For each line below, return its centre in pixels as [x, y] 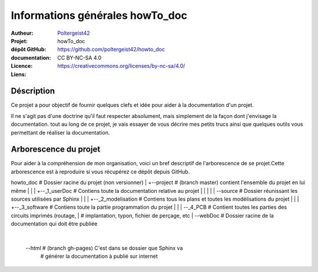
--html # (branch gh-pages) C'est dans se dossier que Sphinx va [104, 248]
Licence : [22, 66]
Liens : [19, 74]
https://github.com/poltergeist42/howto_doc [111, 50]
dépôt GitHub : [29, 50]
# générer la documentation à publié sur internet [99, 256]
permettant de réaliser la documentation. [60, 132]
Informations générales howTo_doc [99, 15]
